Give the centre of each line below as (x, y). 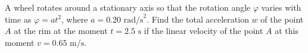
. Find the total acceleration (198, 19)
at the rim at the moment (61, 31)
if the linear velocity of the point (203, 31)
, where (75, 19)
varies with (281, 7)
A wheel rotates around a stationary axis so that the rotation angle (128, 7)
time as (18, 19)
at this (287, 31)
